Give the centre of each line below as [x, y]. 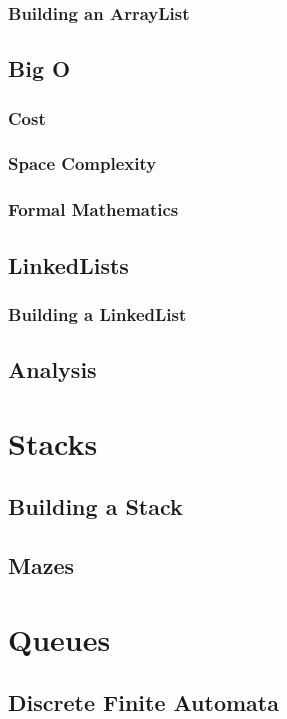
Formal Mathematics [93, 209]
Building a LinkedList [97, 313]
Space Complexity [82, 163]
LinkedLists [68, 264]
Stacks [53, 442]
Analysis [52, 369]
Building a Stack [95, 506]
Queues [59, 638]
